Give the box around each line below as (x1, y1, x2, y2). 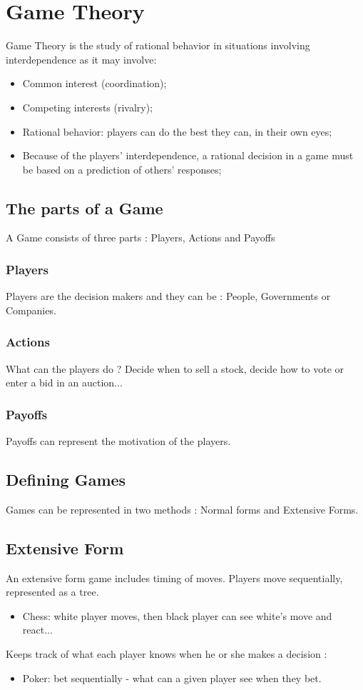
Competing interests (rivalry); (22, 99, 153, 114)
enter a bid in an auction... (6, 375, 123, 390)
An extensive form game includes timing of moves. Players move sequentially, (6, 570, 343, 585)
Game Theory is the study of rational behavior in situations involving (6, 38, 310, 53)
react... (22, 622, 53, 637)
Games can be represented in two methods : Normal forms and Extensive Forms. (6, 501, 359, 516)
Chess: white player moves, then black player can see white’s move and (22, 608, 332, 623)
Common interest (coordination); (22, 76, 167, 91)
